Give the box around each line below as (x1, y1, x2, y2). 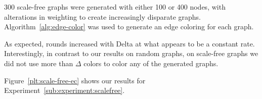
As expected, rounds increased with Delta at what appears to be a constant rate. (4, 38, 255, 48)
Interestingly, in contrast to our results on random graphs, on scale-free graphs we (4, 48, 258, 59)
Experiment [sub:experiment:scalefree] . (4, 85, 125, 95)
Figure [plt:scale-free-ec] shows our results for (4, 75, 146, 85)
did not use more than (4, 58, 73, 68)
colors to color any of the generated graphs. (83, 58, 219, 68)
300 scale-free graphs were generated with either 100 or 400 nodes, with (4, 2, 226, 12)
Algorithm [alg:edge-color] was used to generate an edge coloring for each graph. (4, 21, 254, 32)
